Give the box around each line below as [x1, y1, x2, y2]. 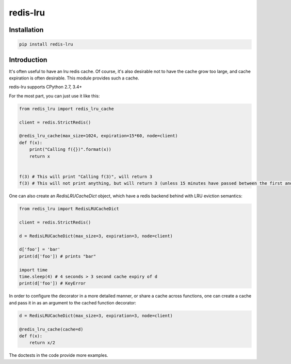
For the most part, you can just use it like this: [9, 93, 100, 99]
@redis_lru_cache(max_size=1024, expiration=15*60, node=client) [19, 133, 178, 139]
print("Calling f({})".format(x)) [29, 147, 112, 152]
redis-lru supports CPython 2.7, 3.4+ [9, 84, 82, 90]
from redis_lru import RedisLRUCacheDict [19, 206, 119, 212]
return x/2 [29, 340, 55, 346]
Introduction [9, 56, 48, 64]
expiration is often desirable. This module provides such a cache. [9, 75, 139, 81]
